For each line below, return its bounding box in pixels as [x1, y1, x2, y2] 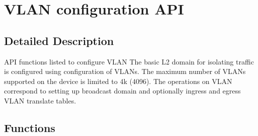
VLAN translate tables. [4, 95, 76, 105]
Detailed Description [4, 32, 114, 48]
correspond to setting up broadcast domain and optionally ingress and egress [4, 85, 241, 96]
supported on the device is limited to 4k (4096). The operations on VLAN [4, 75, 232, 86]
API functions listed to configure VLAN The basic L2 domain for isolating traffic [4, 56, 254, 66]
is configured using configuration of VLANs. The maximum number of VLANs [4, 66, 246, 76]
